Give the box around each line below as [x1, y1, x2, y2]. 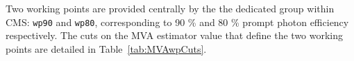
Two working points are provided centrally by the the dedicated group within [6, 1, 335, 15]
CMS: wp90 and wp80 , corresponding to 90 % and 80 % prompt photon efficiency [6, 14, 349, 29]
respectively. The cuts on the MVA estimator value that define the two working [6, 28, 344, 42]
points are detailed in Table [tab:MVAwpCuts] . [6, 41, 207, 56]
